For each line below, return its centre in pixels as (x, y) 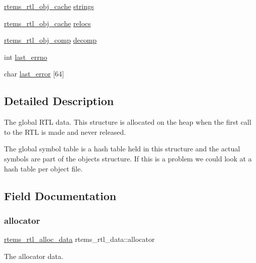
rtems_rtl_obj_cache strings (49, 6)
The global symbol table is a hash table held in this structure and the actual (122, 149)
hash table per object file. (44, 168)
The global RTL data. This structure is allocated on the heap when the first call (128, 122)
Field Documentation (60, 195)
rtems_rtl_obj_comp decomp (51, 40)
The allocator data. (34, 256)
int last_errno (26, 57)
